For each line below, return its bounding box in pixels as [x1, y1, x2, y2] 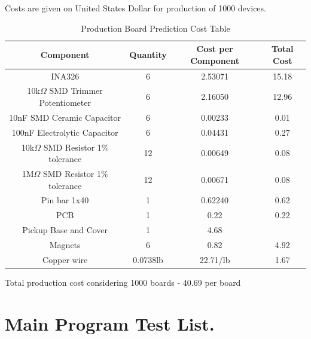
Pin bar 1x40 [41, 194, 89, 206]
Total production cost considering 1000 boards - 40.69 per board [5, 276, 241, 288]
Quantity [129, 48, 167, 60]
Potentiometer [39, 96, 91, 109]
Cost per [196, 42, 233, 55]
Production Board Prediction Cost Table [81, 22, 230, 34]
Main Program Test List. [5, 311, 215, 335]
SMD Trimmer [49, 84, 103, 97]
